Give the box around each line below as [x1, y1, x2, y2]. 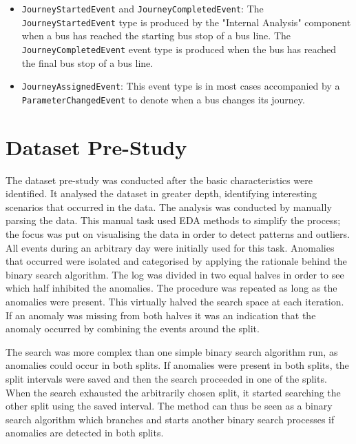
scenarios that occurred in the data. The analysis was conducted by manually [6, 199, 332, 214]
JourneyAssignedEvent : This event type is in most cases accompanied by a [21, 79, 340, 93]
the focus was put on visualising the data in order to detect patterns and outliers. [6, 226, 350, 241]
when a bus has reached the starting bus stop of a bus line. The [21, 28, 291, 43]
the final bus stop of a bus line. [21, 55, 154, 70]
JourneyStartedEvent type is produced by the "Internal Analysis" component [21, 14, 351, 29]
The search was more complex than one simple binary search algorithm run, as [6, 344, 338, 359]
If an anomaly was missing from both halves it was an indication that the [6, 307, 316, 322]
